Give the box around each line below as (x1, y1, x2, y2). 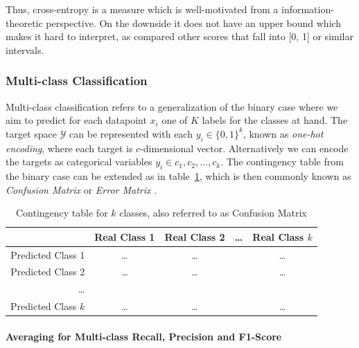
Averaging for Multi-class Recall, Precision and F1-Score (6, 329, 282, 343)
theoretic (6, 15, 43, 30)
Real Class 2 (164, 229, 225, 244)
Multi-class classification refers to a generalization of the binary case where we (6, 99, 338, 113)
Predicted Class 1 (10, 247, 85, 262)
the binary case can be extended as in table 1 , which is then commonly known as (6, 168, 351, 183)
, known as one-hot (243, 126, 324, 140)
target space (6, 126, 57, 140)
